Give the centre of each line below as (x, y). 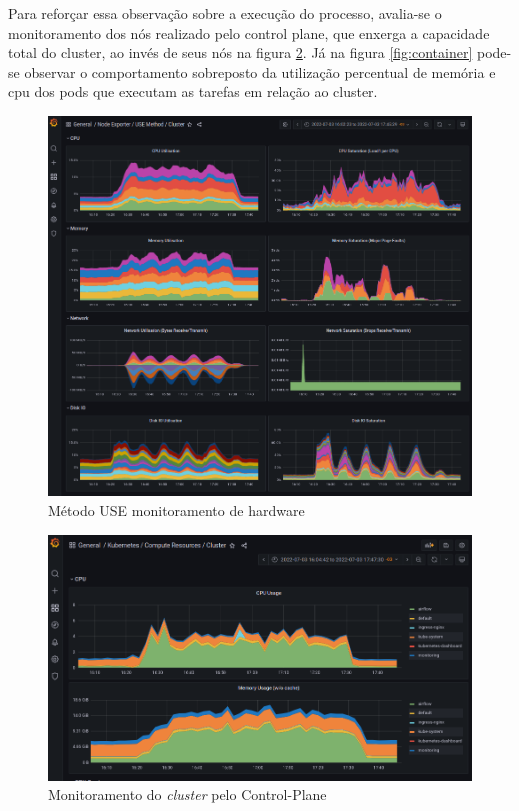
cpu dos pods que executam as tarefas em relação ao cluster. (193, 91)
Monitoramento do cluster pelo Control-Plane (187, 794)
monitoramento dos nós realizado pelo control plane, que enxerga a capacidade (249, 32)
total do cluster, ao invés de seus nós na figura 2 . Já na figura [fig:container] (240, 52)
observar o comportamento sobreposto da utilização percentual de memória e (260, 71)
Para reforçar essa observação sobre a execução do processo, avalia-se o (225, 13)
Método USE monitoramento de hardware (176, 510)
